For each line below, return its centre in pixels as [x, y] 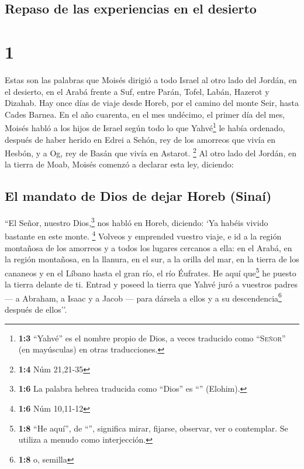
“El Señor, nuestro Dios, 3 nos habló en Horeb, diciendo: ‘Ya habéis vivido [137, 222]
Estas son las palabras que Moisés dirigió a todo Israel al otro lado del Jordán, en [151, 79]
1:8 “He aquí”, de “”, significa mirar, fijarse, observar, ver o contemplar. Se [153, 428]
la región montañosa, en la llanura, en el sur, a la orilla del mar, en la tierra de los [152, 259]
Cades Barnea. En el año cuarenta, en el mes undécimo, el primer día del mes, [145, 114]
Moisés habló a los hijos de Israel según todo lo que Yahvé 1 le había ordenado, [145, 127]
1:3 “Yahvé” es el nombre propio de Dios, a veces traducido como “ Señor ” [152, 338]
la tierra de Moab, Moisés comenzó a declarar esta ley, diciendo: [119, 164]
